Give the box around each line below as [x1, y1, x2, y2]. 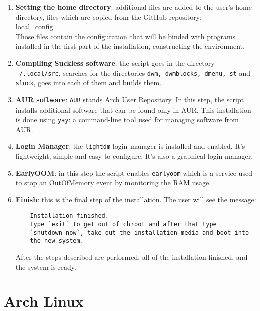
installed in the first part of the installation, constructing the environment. [15, 41, 245, 51]
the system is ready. [15, 261, 76, 272]
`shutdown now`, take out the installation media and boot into [30, 229, 249, 236]
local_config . [15, 21, 55, 32]
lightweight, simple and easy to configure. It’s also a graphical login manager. [15, 151, 253, 161]
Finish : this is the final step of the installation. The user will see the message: [15, 194, 256, 204]
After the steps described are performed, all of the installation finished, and [15, 252, 248, 262]
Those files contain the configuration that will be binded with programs [15, 31, 236, 41]
